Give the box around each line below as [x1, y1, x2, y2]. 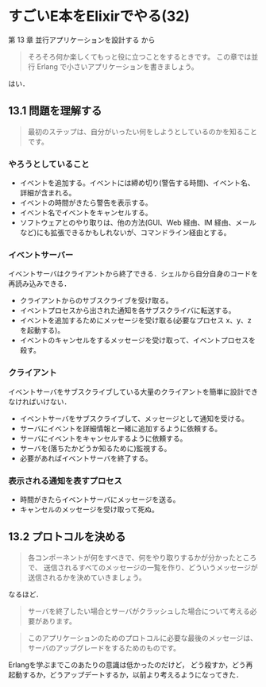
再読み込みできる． [8, 279, 71, 288]
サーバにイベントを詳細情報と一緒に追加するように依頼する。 [19, 423, 222, 433]
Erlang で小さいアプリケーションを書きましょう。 [37, 61, 199, 71]
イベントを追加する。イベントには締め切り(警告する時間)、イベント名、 [19, 178, 256, 187]
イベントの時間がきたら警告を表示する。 [19, 198, 152, 207]
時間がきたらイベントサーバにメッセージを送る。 [19, 494, 180, 504]
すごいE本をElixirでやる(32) [8, 7, 191, 25]
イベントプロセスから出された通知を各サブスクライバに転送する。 [19, 306, 236, 315]
